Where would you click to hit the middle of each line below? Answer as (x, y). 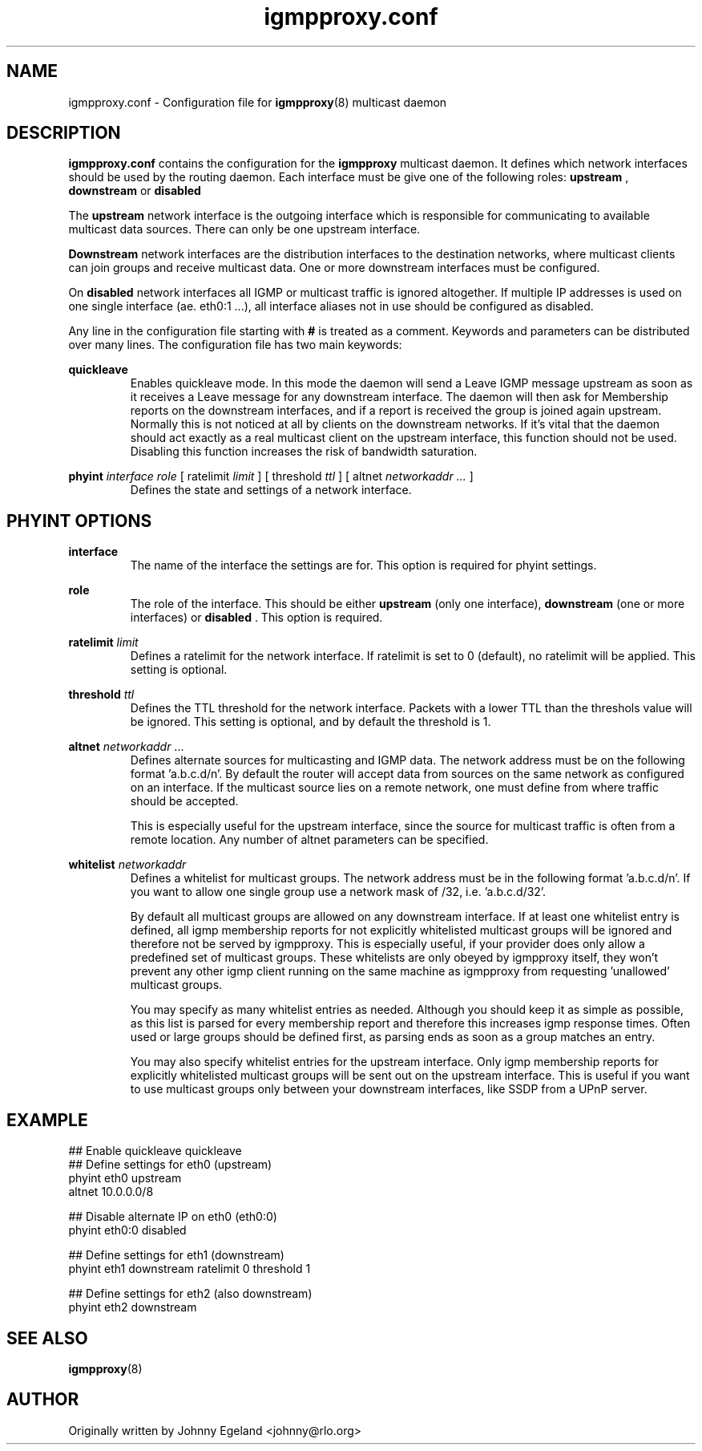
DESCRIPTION (64, 133)
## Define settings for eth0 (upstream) (170, 1165)
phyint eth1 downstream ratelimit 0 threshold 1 (190, 1269)
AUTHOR (43, 1400)
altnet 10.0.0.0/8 (111, 1192)
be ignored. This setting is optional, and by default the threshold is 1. (311, 722)
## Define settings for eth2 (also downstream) (190, 1294)
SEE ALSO (47, 1338)
